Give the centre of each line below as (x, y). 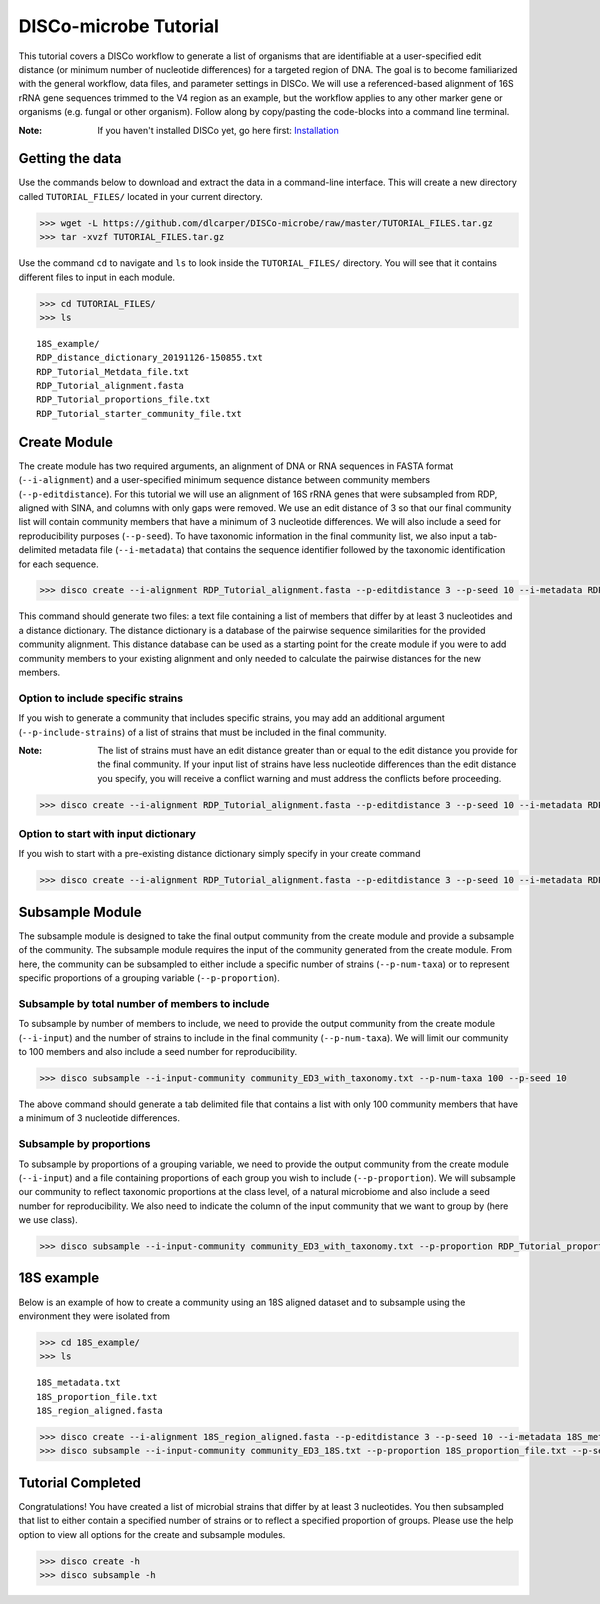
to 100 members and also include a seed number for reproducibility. (158, 1052)
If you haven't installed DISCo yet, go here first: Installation (218, 130)
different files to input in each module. (96, 277)
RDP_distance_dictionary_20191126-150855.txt (150, 358)
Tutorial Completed (80, 1482)
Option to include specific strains (101, 698)
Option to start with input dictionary (107, 834)
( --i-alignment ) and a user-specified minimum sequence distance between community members (224, 480)
